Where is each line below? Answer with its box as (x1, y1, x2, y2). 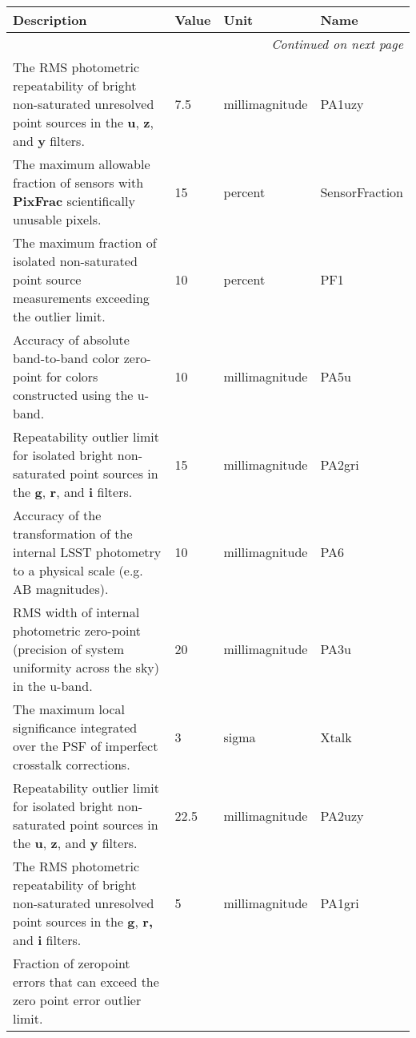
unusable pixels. (13, 210, 102, 228)
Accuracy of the (13, 506, 102, 524)
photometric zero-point (13, 621, 142, 640)
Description (13, 10, 87, 29)
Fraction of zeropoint (13, 954, 130, 972)
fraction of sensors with (13, 173, 144, 192)
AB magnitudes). (13, 580, 109, 598)
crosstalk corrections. (13, 755, 130, 773)
